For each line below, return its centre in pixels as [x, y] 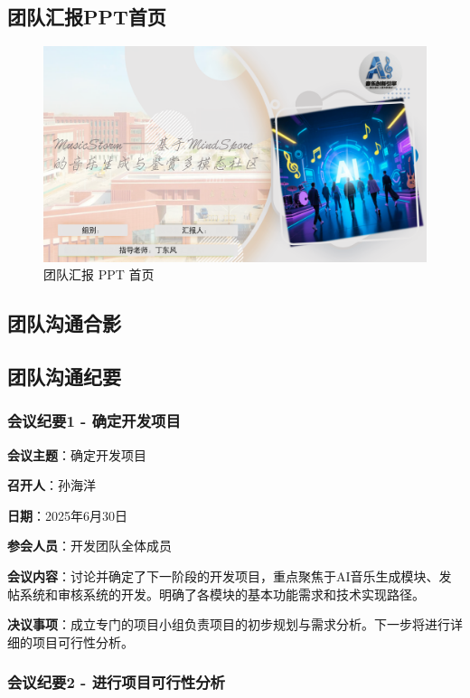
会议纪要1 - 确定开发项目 [94, 421]
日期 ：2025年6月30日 [67, 515]
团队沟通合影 [64, 323]
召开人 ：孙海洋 [52, 485]
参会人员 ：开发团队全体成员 [89, 546]
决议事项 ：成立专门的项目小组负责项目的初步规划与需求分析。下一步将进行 [229, 624]
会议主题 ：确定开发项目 [77, 454]
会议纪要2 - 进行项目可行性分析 [116, 682]
